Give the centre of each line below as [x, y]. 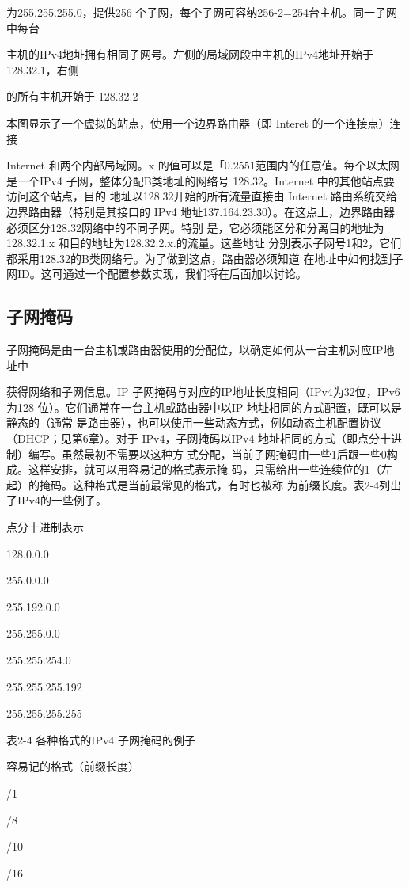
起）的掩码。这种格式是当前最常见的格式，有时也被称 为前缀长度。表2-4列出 [204, 484]
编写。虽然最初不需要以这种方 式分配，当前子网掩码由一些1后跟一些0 [207, 453]
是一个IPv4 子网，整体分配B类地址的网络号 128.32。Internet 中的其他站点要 [201, 180]
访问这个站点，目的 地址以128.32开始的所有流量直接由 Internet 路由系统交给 [202, 196]
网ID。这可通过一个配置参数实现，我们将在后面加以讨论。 [157, 274]
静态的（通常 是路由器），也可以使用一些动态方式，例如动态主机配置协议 [194, 423]
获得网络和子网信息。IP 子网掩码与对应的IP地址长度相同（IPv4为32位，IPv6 [203, 392]
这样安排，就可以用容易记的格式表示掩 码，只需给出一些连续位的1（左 [210, 469]
